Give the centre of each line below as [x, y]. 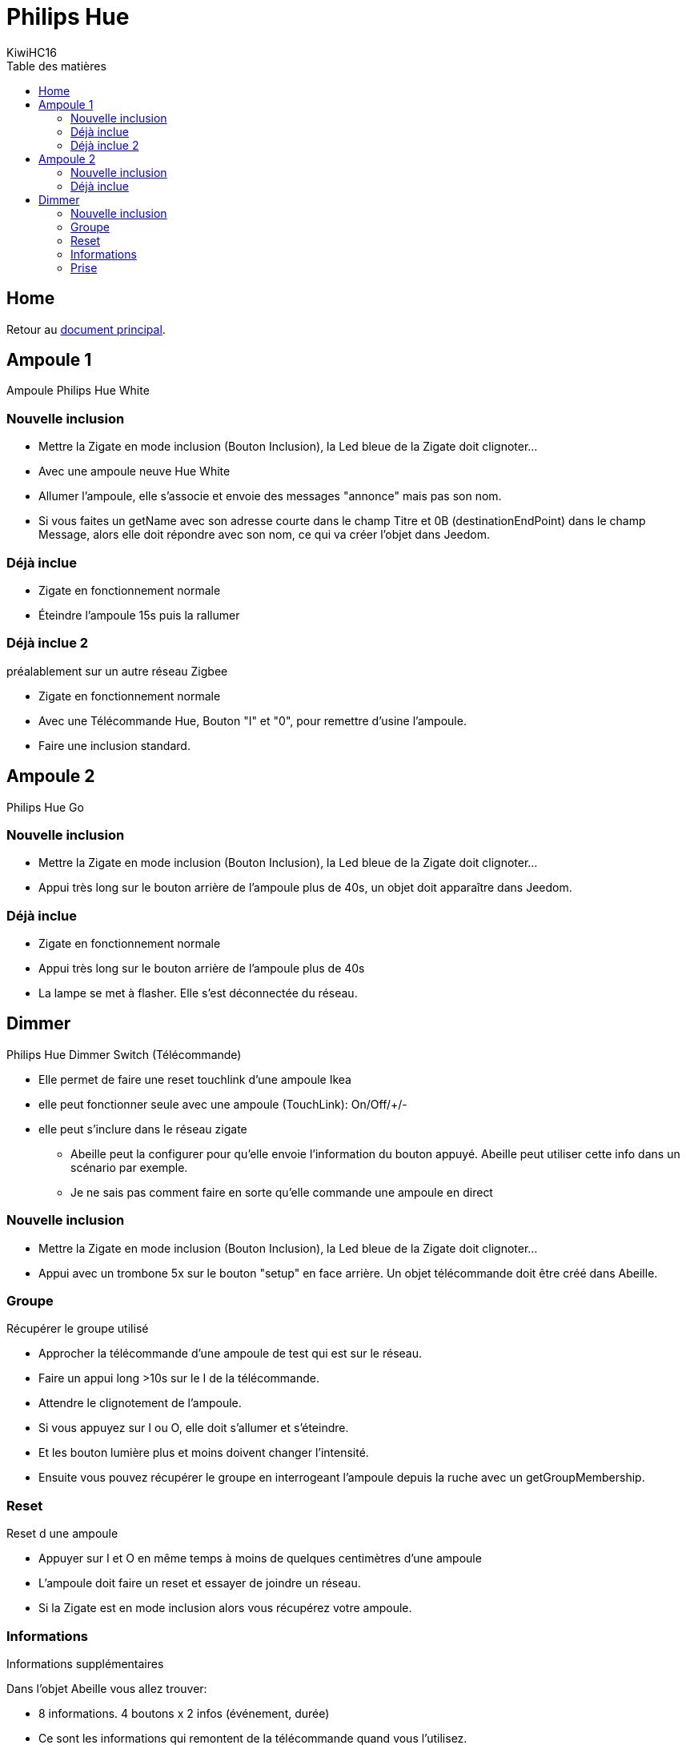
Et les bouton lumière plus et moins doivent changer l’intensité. [204, 1453]
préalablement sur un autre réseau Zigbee [117, 671]
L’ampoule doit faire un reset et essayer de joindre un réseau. [200, 1583]
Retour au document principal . [86, 329]
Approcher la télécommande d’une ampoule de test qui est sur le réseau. [230, 1354]
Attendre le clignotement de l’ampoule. [140, 1403]
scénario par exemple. [129, 1167]
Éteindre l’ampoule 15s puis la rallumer [139, 615]
